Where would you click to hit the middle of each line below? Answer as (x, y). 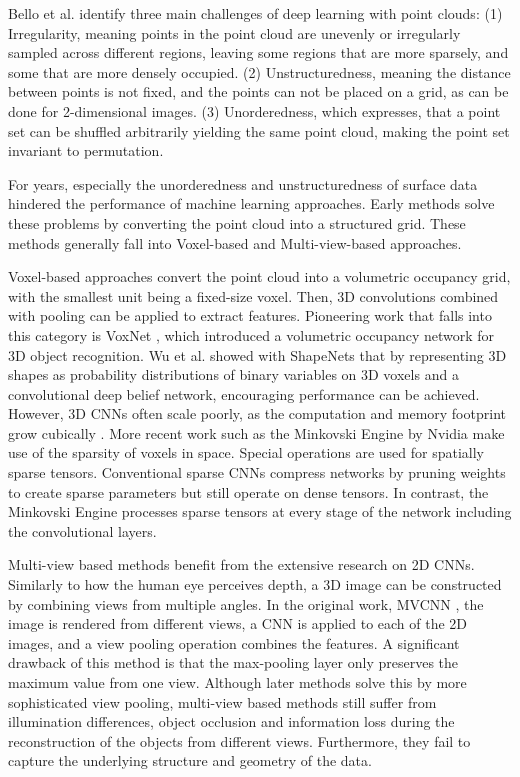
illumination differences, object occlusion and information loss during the (231, 721)
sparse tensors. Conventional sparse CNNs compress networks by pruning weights (257, 472)
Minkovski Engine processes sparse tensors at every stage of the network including (260, 511)
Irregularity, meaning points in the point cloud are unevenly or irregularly (234, 32)
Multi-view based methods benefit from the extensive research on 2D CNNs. (241, 564)
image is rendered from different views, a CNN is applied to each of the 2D (238, 623)
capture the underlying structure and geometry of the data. (190, 760)
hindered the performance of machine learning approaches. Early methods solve (251, 203)
